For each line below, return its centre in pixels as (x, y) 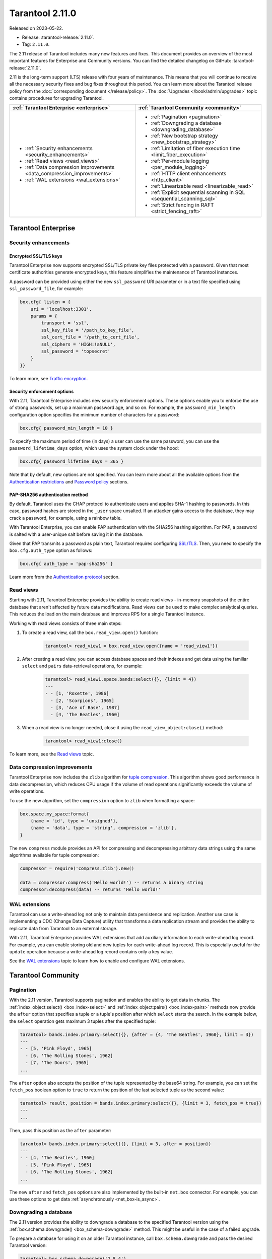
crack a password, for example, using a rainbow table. (65, 518)
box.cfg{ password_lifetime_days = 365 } (72, 462)
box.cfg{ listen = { (45, 302)
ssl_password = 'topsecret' (76, 351)
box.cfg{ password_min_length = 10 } (66, 428)
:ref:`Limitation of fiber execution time (195, 149)
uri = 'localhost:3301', (61, 309)
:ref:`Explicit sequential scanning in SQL (198, 192)
